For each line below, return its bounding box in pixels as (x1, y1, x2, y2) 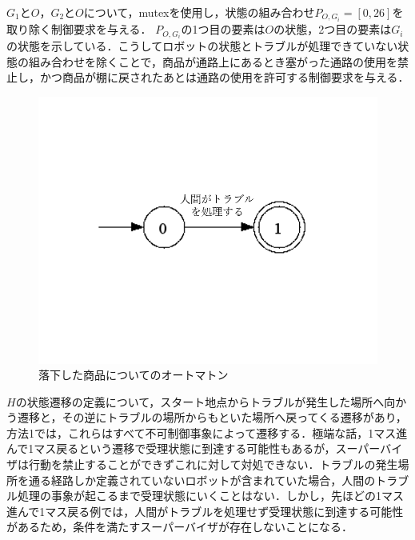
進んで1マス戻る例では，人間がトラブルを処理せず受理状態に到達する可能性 (6, 502, 404, 519)
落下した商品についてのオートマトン (38, 366, 229, 383)
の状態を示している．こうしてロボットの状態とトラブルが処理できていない (6, 38, 398, 54)
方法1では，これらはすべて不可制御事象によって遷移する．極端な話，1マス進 (6, 424, 408, 441)
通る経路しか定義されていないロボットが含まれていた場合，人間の (28, 471, 376, 488)
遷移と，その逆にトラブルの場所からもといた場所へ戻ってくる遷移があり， (17, 409, 407, 426)
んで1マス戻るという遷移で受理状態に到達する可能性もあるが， (6, 440, 336, 457)
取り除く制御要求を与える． (6, 21, 152, 38)
